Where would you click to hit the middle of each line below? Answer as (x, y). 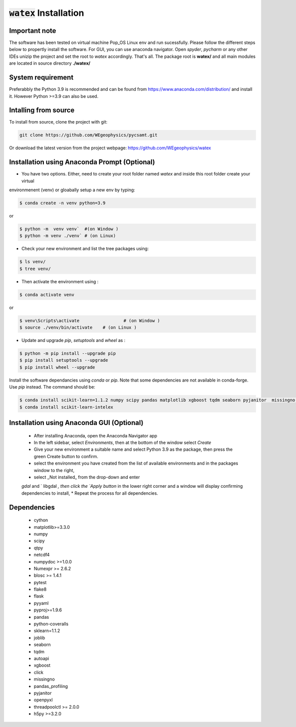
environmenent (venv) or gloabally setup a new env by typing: (72, 190)
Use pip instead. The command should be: (52, 387)
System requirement (41, 77)
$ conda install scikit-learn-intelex (66, 407)
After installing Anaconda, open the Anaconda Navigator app (95, 435)
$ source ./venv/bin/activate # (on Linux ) (78, 328)
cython (41, 520)
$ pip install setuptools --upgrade (64, 360)
